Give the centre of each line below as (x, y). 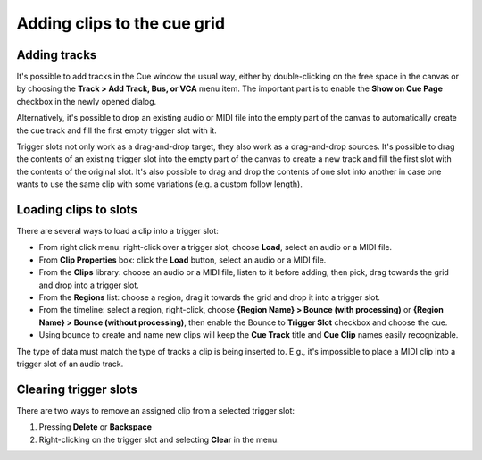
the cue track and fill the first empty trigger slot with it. (117, 130)
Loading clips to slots (77, 209)
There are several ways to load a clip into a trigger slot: (117, 231)
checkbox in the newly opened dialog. (87, 101)
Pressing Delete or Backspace (95, 427)
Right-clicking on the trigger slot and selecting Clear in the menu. (159, 439)
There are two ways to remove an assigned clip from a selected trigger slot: (155, 410)
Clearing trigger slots (77, 389)
